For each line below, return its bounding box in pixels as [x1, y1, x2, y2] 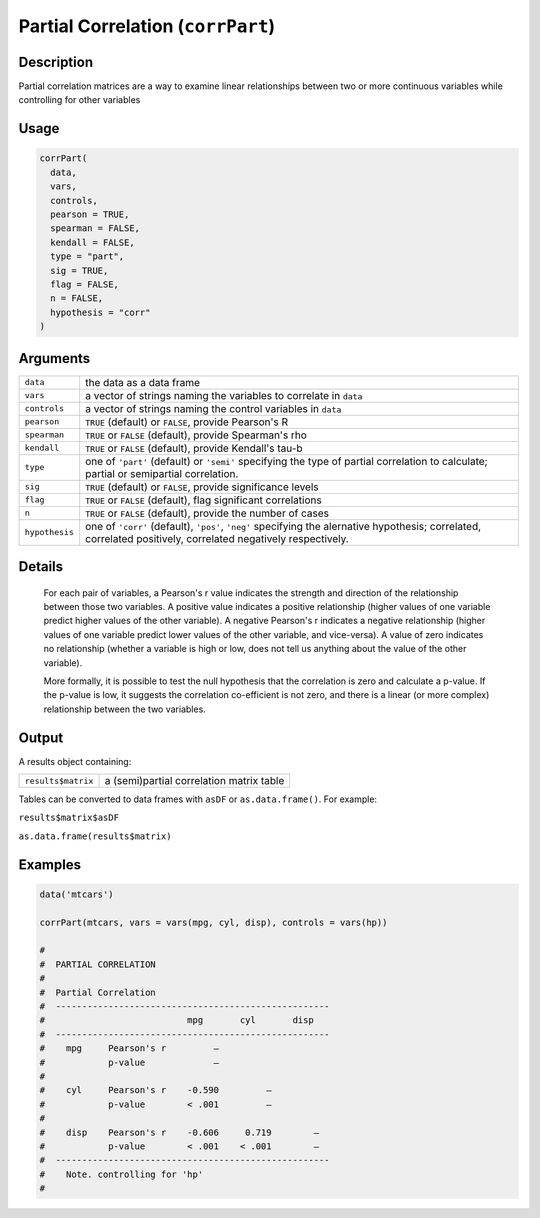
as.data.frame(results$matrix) [18, 830, 172, 842]
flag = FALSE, [50, 278, 120, 290]
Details [18, 558, 64, 575]
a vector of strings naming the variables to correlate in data [85, 388, 363, 402]
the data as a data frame [85, 375, 200, 389]
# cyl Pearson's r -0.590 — [39, 1085, 272, 1096]
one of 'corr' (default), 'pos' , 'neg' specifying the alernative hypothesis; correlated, [85, 519, 482, 533]
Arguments [18, 350, 91, 367]
